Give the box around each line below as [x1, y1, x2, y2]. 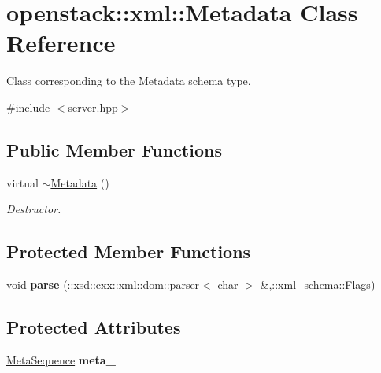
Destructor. [6, 201, 61, 217]
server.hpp [68, 98, 118, 115]
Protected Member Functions [6, 239, 251, 264]
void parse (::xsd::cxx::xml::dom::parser [6, 276, 200, 293]
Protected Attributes [6, 315, 181, 339]
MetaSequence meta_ [6, 351, 116, 367]
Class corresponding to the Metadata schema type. [6, 72, 251, 89]
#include [6, 98, 50, 115]
